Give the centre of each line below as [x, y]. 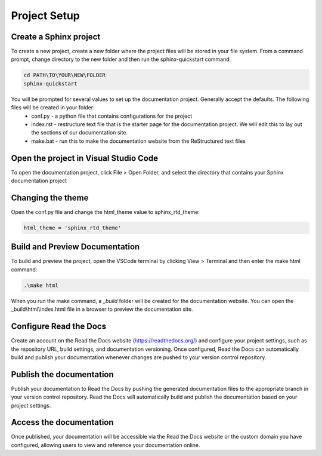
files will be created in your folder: [53, 108]
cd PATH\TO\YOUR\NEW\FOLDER [64, 75]
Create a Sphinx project [56, 37]
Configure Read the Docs [59, 327]
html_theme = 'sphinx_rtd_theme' [72, 228]
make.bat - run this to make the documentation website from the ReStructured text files [138, 141]
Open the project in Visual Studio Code [84, 158]
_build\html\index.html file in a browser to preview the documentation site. [102, 309]
